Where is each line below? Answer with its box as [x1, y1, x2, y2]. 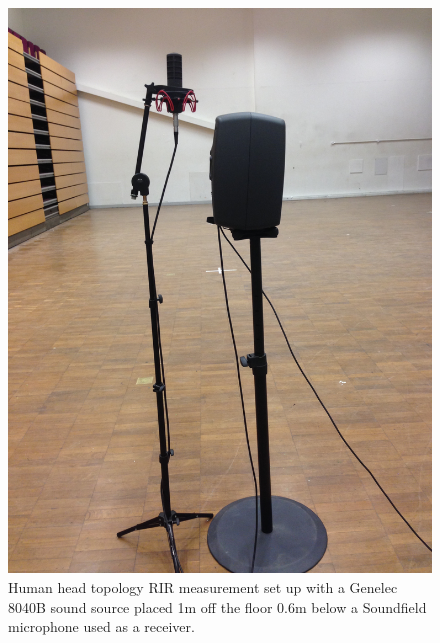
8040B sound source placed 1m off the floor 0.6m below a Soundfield [8, 596, 427, 617]
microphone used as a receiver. [8, 616, 195, 637]
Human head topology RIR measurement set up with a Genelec [8, 576, 398, 597]
